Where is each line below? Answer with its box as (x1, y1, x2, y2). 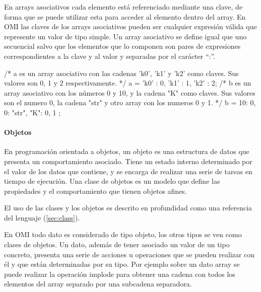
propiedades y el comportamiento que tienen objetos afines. (4, 185, 187, 196)
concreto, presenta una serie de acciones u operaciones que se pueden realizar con (4, 249, 255, 259)
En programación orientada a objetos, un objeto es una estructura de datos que (4, 146, 249, 157)
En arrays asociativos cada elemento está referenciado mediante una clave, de (4, 2, 243, 12)
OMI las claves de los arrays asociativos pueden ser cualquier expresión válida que (4, 21, 257, 32)
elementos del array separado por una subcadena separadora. (4, 278, 192, 289)
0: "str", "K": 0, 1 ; (4, 107, 61, 117)
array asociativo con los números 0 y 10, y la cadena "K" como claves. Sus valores (4, 87, 255, 98)
